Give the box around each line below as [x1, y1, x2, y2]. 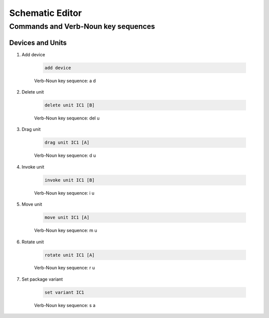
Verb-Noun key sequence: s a [34, 302, 96, 308]
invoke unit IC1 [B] [44, 177, 95, 183]
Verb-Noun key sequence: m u [34, 227, 97, 233]
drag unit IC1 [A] [44, 140, 90, 145]
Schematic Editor [9, 7, 82, 18]
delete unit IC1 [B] [44, 103, 95, 108]
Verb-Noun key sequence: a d [34, 78, 96, 84]
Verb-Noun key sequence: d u [34, 152, 96, 159]
